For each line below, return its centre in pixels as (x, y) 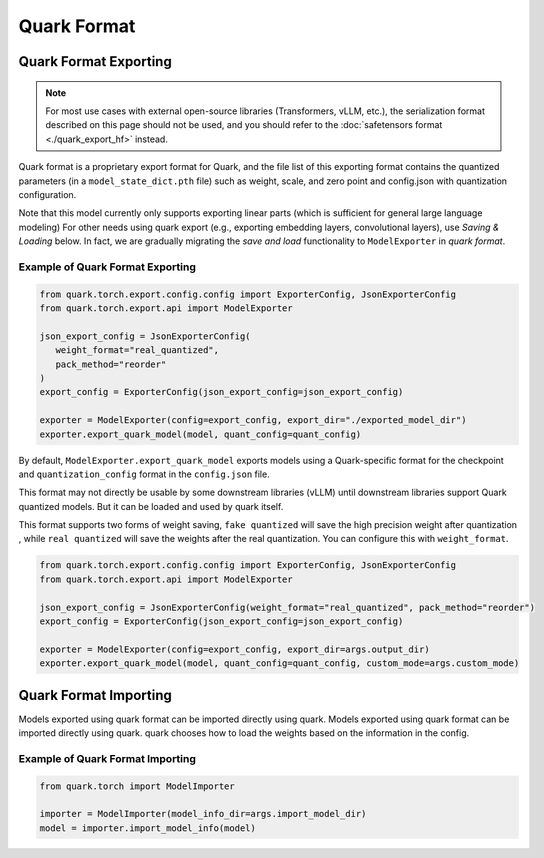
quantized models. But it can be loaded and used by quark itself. (151, 506)
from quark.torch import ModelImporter (137, 786)
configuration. (47, 194)
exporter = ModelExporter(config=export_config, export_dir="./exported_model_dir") (253, 420)
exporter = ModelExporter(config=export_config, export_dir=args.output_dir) (234, 649)
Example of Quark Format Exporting (107, 267)
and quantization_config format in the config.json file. (144, 474)
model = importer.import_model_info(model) (148, 828)
